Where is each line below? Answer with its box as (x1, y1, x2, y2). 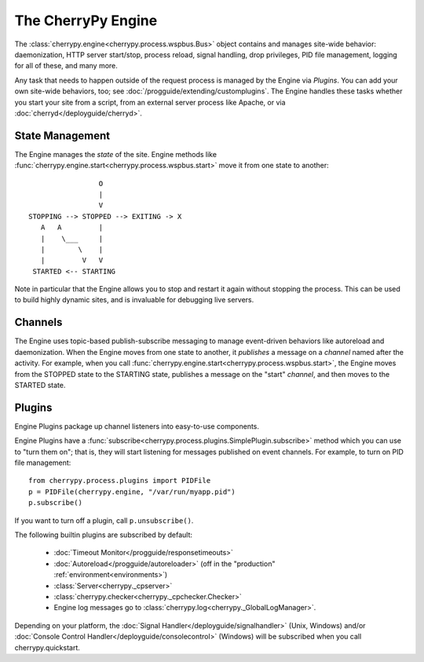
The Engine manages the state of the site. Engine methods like (14, 149, 217, 159)
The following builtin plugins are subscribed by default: (14, 530, 192, 539)
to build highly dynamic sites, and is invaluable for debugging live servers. (14, 295, 254, 305)
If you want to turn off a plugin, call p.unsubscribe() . (14, 515, 194, 525)
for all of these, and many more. (14, 61, 118, 71)
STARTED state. (14, 380, 66, 390)
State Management (14, 129, 110, 142)
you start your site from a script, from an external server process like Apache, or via (14, 97, 286, 107)
